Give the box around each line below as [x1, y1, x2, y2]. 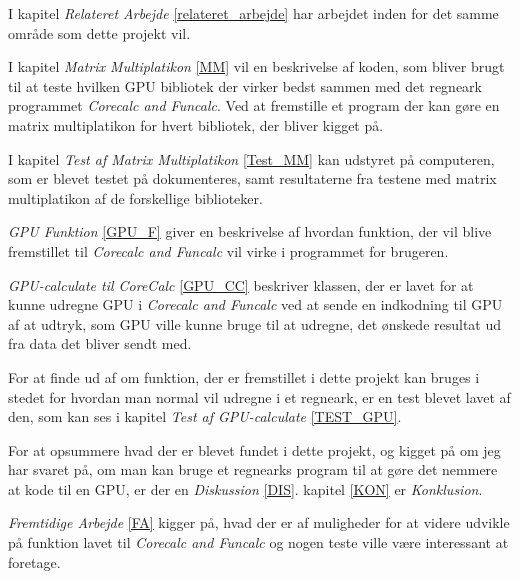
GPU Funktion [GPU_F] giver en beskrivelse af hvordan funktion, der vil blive [8, 221, 492, 242]
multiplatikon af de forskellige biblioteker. [8, 187, 263, 208]
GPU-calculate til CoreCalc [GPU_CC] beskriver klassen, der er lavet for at [8, 274, 474, 295]
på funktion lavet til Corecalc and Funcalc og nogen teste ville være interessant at [8, 532, 509, 553]
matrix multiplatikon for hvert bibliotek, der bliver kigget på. [8, 114, 384, 135]
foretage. [8, 551, 61, 572]
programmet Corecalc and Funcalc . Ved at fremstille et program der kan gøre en [8, 95, 500, 116]
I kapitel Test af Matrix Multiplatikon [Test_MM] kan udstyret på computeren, [8, 148, 495, 169]
